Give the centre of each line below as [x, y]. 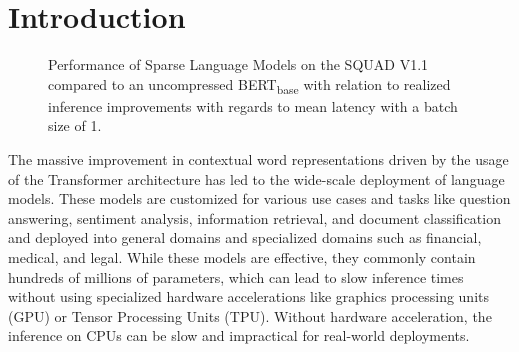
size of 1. [75, 125]
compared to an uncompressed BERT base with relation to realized [249, 85]
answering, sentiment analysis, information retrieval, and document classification [254, 217]
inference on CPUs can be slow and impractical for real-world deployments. [239, 335]
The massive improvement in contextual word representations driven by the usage [258, 159]
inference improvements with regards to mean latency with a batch [253, 105]
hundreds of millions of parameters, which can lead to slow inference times [236, 276]
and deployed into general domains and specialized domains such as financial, [245, 237]
